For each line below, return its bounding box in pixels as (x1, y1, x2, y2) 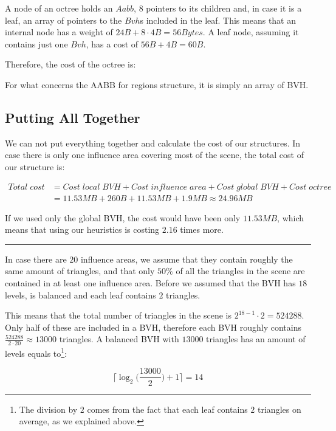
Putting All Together (5, 108, 140, 126)
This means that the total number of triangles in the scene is (5, 309, 231, 322)
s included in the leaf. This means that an (140, 13, 297, 26)
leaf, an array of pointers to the (5, 13, 122, 26)
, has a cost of (86, 37, 139, 50)
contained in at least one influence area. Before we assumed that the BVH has (5, 276, 296, 289)
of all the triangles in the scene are (176, 264, 305, 277)
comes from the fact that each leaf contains (87, 402, 248, 415)
